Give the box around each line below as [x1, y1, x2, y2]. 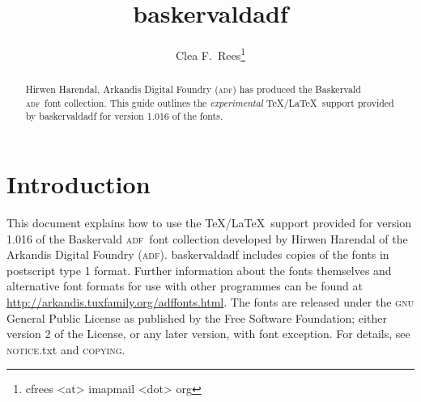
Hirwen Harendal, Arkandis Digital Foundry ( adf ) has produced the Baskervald [25, 83, 361, 96]
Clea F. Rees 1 [175, 44, 245, 63]
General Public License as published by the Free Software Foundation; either [6, 309, 387, 326]
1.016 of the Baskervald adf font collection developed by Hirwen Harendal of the [6, 230, 408, 247]
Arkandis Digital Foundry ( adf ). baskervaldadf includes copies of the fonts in [6, 246, 389, 263]
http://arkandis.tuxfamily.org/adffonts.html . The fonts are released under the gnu [6, 294, 414, 311]
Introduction [6, 167, 151, 201]
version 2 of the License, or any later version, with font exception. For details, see [6, 325, 410, 342]
